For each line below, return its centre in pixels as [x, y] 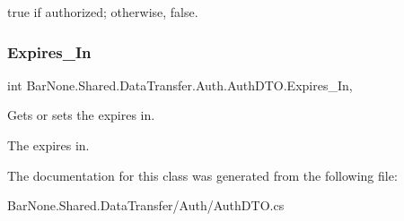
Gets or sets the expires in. [81, 115]
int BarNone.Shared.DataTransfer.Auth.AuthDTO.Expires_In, [180, 85]
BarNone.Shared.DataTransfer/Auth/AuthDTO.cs [146, 205]
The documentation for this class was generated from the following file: [202, 175]
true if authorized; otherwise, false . [103, 12]
